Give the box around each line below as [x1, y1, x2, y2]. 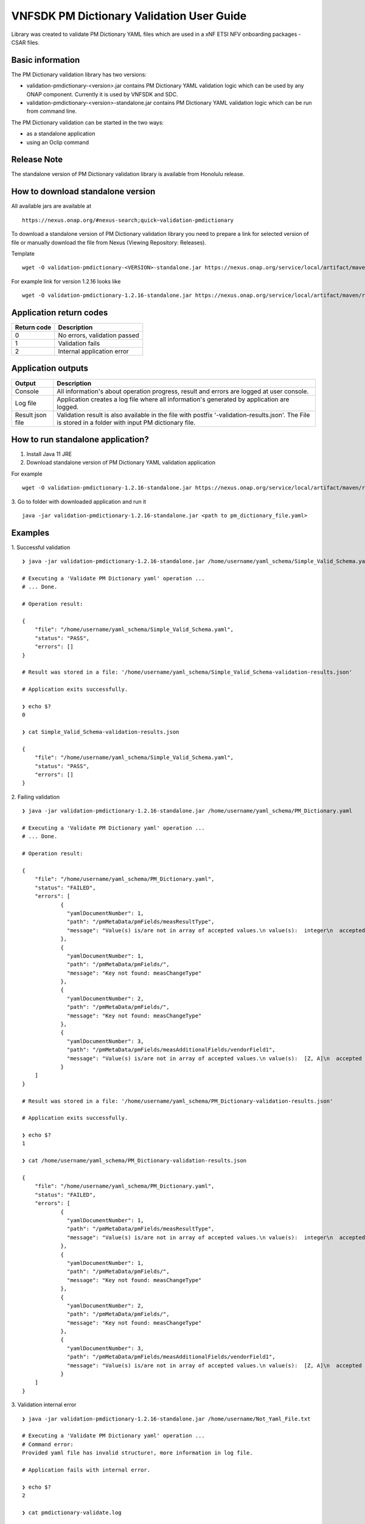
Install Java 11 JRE [26, 450, 72, 458]
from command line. [26, 107, 77, 115]
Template [11, 250, 35, 257]
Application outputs [11, 363, 88, 374]
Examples [11, 527, 50, 538]
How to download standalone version [11, 187, 156, 197]
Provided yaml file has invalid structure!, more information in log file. [22, 1450, 253, 1456]
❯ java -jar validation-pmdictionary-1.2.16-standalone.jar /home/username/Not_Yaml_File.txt [22, 1415, 311, 1422]
